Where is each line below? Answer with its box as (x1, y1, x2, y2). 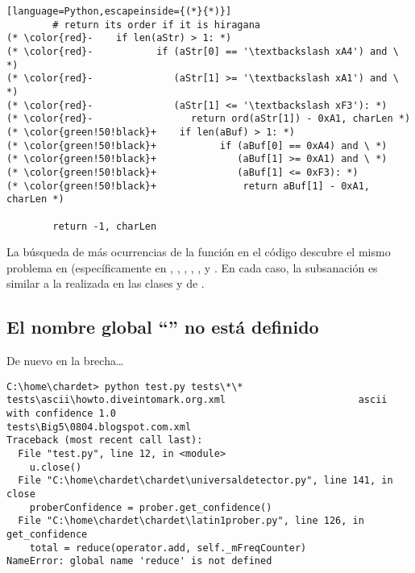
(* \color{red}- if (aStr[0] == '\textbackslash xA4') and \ (6, 45, 399, 57)
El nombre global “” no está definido (6, 314, 319, 339)
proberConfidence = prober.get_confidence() (29, 501, 272, 513)
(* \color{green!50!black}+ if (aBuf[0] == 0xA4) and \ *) (6, 139, 388, 152)
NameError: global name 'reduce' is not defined (6, 555, 272, 567)
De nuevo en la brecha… (6, 352, 124, 369)
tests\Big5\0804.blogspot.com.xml (6, 421, 192, 433)
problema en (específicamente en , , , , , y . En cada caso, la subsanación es (6, 259, 378, 276)
